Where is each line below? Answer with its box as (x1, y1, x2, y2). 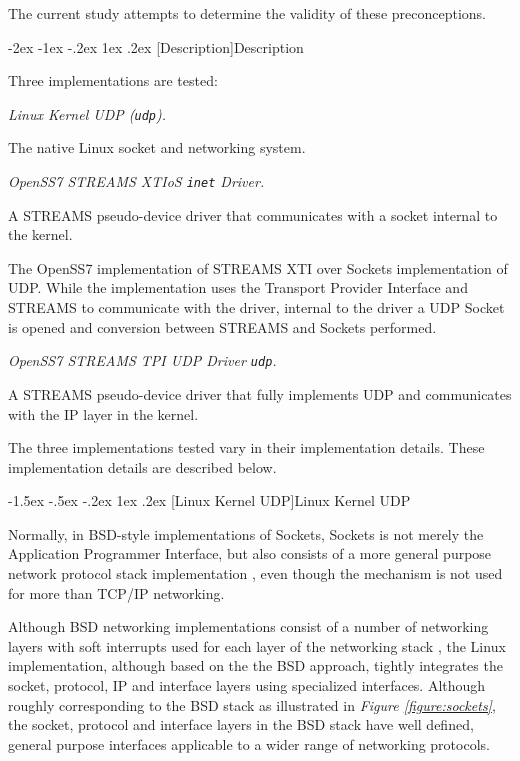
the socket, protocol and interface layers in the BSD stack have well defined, (8, 714, 474, 735)
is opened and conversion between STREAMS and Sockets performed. (8, 316, 437, 337)
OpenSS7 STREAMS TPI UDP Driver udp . (8, 350, 277, 371)
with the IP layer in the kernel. (8, 403, 199, 424)
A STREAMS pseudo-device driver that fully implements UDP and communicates (8, 383, 512, 404)
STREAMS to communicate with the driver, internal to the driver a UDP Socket (8, 297, 505, 318)
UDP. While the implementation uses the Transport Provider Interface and (8, 277, 468, 298)
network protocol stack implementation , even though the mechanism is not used (8, 563, 503, 584)
